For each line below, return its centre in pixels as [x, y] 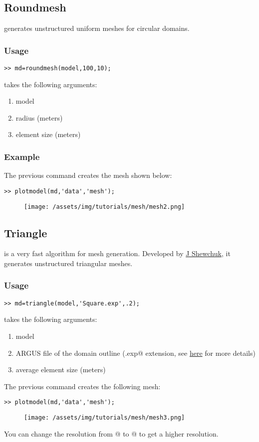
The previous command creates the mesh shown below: [88, 175]
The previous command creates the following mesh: [82, 386]
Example [22, 156]
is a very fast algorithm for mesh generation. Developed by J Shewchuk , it [117, 253]
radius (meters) [39, 117]
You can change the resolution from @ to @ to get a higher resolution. [111, 433]
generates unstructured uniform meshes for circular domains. [97, 28]
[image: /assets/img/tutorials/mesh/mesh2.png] [105, 207]
